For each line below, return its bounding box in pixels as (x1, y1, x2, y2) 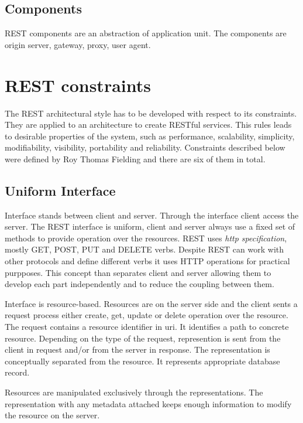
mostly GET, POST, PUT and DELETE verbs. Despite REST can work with (5, 243, 284, 255)
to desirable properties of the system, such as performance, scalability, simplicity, (5, 129, 295, 142)
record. (5, 366, 30, 378)
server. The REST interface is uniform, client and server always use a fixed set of (5, 220, 295, 233)
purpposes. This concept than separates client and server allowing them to (5, 266, 271, 278)
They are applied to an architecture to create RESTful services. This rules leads (5, 118, 292, 131)
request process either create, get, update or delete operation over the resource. (5, 309, 288, 321)
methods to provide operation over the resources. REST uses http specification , (5, 231, 287, 244)
